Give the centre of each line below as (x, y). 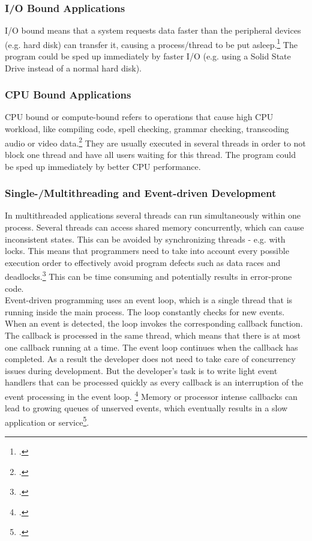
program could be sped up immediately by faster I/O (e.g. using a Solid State (148, 56)
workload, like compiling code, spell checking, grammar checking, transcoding (147, 129)
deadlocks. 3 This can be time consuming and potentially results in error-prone (148, 275)
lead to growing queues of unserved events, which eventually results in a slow (146, 408)
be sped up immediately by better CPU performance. (103, 166)
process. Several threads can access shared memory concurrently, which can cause (154, 227)
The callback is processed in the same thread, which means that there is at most (153, 335)
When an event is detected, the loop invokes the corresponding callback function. (154, 323)
